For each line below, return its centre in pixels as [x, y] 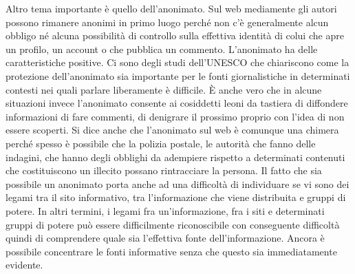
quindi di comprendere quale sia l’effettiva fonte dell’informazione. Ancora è [165, 238]
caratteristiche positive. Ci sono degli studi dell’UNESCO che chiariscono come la [177, 62]
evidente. [24, 265]
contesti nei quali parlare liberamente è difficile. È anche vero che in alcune [164, 89]
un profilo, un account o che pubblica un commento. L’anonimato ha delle [162, 49]
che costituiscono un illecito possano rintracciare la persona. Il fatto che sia [164, 170]
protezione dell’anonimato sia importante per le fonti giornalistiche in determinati [178, 75]
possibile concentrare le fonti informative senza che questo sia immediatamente [171, 251]
